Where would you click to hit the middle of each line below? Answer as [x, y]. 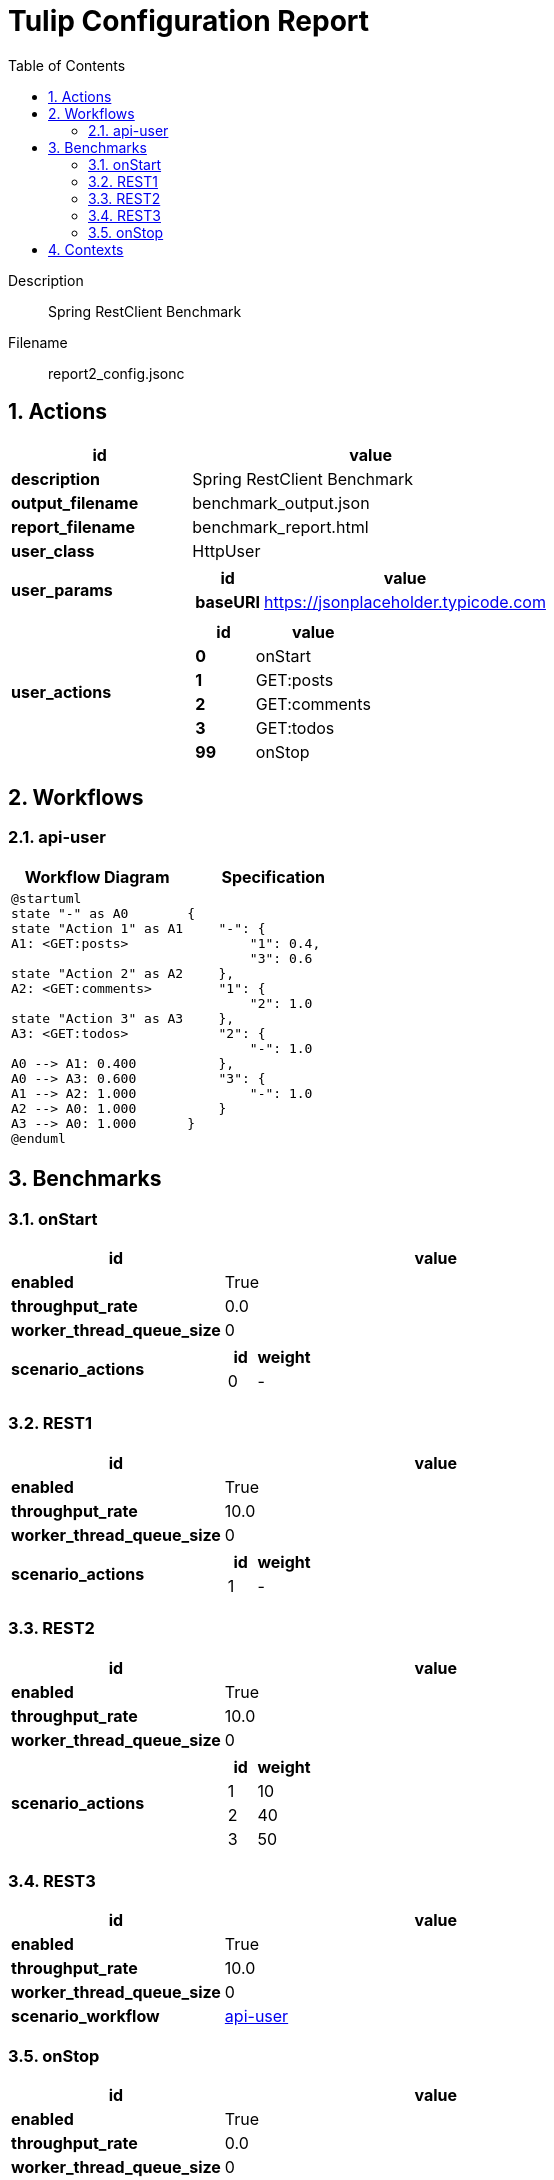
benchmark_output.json [281, 502]
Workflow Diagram [97, 876]
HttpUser [226, 550]
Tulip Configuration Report [189, 21]
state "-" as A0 [70, 913]
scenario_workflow [85, 2016]
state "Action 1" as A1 [97, 928]
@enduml [38, 1138]
